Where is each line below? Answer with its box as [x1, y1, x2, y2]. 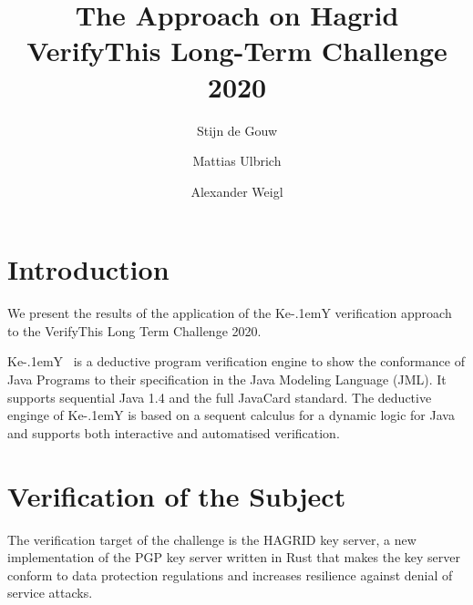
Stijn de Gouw [196, 120, 277, 139]
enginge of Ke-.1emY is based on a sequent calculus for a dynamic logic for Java [7, 405, 455, 425]
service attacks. [7, 583, 93, 602]
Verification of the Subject [7, 477, 346, 514]
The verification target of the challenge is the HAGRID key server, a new [7, 529, 416, 549]
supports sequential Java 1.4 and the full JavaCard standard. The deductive [7, 387, 432, 406]
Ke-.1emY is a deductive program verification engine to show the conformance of [7, 352, 465, 371]
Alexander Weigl [190, 181, 283, 200]
